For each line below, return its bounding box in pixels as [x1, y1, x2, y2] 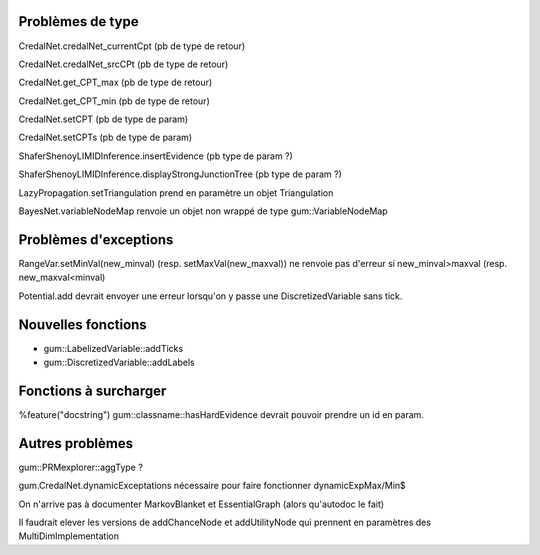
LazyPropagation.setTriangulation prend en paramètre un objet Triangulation [18, 186, 334, 199]
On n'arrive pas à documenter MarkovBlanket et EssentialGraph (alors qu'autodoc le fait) [18, 498, 385, 510]
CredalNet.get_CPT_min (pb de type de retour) [18, 95, 210, 107]
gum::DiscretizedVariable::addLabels [43, 356, 195, 369]
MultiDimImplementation [18, 530, 120, 542]
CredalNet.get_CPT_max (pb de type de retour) [18, 76, 213, 89]
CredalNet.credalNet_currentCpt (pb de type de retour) [18, 40, 246, 52]
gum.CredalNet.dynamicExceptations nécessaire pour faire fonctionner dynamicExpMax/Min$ [18, 480, 407, 492]
